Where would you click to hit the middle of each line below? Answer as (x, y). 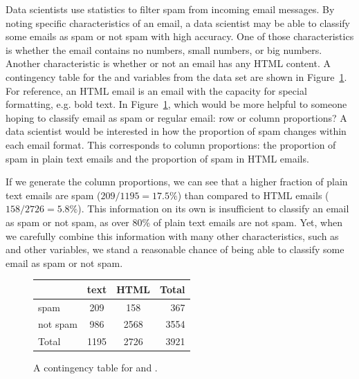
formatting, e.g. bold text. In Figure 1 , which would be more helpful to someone (176, 104)
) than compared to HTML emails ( (253, 195)
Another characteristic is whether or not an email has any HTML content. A (168, 63)
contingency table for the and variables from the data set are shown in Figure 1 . (176, 76)
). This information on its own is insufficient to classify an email (213, 209)
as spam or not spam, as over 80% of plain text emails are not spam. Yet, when (174, 222)
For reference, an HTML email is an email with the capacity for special (156, 90)
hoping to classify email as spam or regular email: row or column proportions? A (176, 117)
